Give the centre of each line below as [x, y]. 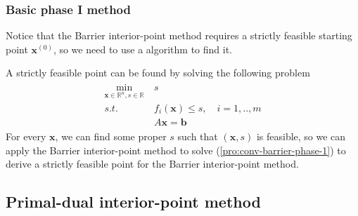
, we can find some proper [111, 136]
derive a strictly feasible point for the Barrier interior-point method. [152, 164]
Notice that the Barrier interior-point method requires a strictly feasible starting [179, 35]
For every [26, 136]
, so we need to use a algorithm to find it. [143, 49]
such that [198, 136]
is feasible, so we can [301, 136]
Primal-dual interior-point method [133, 202]
